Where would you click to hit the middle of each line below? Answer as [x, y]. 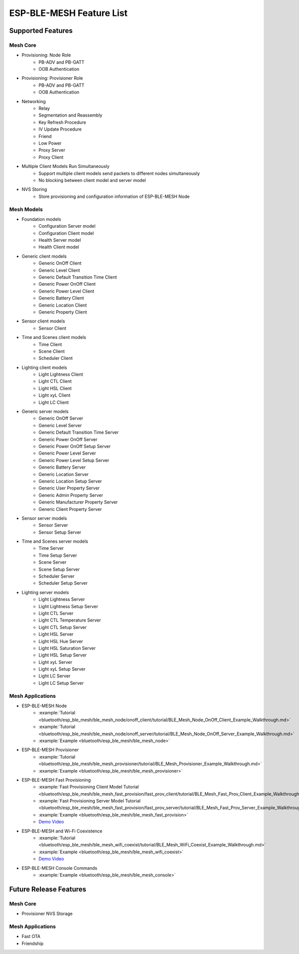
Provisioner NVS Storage [47, 914]
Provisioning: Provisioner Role [52, 78]
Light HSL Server [56, 634]
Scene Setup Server [59, 569]
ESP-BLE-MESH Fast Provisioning [56, 780]
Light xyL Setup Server [62, 669]
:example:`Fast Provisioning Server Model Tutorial [89, 801]
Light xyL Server [55, 662]
